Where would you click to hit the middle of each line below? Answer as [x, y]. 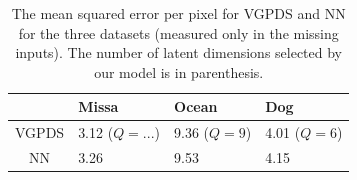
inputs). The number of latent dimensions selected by [179, 52]
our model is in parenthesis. [179, 71]
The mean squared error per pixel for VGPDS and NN [178, 13]
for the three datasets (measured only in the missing [178, 32]
